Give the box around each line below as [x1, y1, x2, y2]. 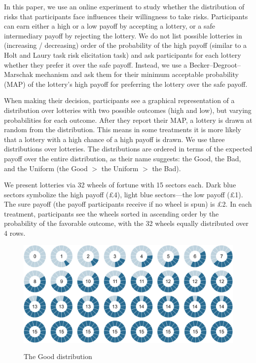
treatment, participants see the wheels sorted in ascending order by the [4, 208, 219, 218]
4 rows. [4, 228, 26, 238]
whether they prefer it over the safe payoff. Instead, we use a [4, 59, 187, 70]
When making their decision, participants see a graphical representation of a [4, 95, 235, 106]
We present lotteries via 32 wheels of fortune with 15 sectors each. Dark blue [4, 180, 236, 190]
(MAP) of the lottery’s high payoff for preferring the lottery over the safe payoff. [4, 78, 248, 89]
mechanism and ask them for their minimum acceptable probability [35, 69, 239, 79]
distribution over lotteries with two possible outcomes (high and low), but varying [4, 105, 252, 115]
